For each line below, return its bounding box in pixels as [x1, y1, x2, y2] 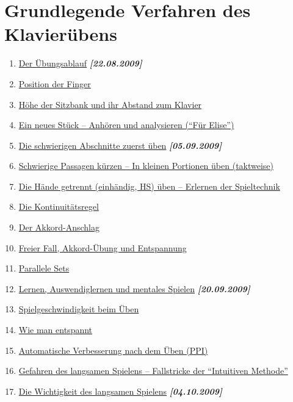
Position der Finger [18, 77, 91, 90]
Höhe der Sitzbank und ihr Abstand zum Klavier [18, 98, 202, 110]
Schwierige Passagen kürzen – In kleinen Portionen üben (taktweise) [18, 159, 274, 172]
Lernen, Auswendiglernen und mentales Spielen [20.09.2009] [18, 282, 250, 295]
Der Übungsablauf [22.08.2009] [18, 57, 142, 70]
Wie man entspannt [18, 323, 93, 336]
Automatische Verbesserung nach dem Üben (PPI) [18, 343, 208, 356]
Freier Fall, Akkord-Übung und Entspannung [18, 241, 187, 254]
